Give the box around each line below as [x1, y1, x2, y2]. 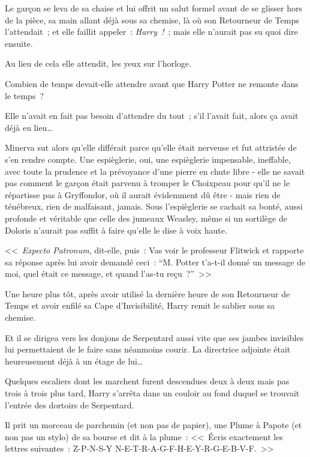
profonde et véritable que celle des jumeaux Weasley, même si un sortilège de [5, 211, 287, 224]
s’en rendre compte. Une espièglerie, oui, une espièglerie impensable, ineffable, [5, 153, 291, 165]
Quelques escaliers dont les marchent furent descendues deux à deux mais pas [5, 375, 290, 387]
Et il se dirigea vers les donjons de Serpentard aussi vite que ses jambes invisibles [5, 331, 304, 344]
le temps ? [5, 89, 44, 101]
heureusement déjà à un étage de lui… [5, 354, 143, 367]
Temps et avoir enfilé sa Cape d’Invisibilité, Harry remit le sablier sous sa [5, 299, 275, 312]
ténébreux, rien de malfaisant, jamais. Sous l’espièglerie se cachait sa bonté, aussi [5, 200, 303, 213]
